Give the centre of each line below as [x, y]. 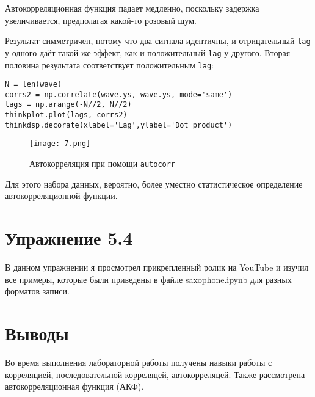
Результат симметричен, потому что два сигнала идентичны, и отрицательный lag [158, 41]
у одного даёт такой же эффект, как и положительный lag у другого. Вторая [148, 52]
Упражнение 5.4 [69, 238]
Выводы [37, 333]
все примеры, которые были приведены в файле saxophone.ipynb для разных [148, 279]
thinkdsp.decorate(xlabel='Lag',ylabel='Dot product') [119, 125]
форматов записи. [37, 291]
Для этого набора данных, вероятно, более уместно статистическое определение [154, 184]
